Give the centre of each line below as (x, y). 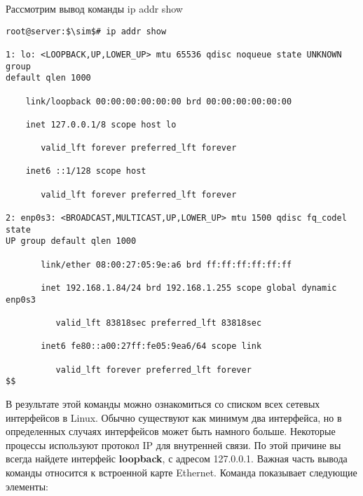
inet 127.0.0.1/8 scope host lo (101, 124)
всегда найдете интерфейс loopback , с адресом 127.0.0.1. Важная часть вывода (177, 459)
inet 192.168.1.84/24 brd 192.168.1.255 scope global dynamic (189, 288)
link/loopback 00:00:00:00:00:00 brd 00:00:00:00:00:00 (159, 101)
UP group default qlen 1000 (71, 241)
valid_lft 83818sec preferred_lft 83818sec (159, 323)
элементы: (27, 486)
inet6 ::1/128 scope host (86, 171)
